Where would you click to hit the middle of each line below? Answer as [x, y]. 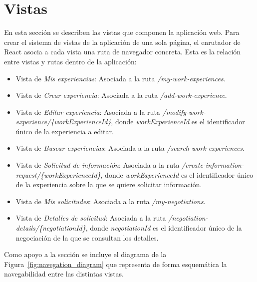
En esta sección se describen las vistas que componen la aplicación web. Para [122, 32]
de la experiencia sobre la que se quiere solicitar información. [109, 184]
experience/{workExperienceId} [63, 122]
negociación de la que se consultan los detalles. [87, 237]
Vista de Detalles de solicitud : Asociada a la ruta [91, 218]
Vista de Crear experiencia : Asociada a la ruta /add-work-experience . [121, 95]
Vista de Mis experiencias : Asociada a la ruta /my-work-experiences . [121, 78]
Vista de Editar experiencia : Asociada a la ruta [88, 112]
